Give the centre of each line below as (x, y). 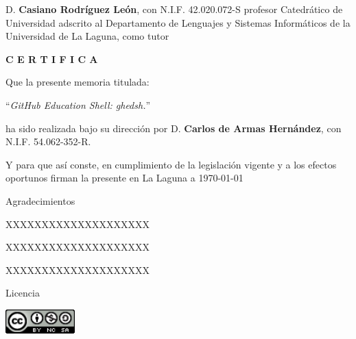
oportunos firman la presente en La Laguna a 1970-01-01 (124, 178)
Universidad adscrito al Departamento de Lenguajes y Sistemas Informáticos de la (178, 22)
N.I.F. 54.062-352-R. (48, 141)
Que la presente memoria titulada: (78, 82)
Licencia (23, 293)
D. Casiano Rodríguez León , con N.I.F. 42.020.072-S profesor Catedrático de (174, 9)
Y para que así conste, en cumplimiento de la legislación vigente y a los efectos (171, 164)
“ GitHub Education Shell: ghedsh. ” (78, 104)
